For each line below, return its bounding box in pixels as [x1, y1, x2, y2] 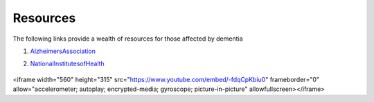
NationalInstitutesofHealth [30, 59, 105, 68]
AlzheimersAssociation [30, 47, 96, 55]
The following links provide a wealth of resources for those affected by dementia [12, 34, 243, 43]
